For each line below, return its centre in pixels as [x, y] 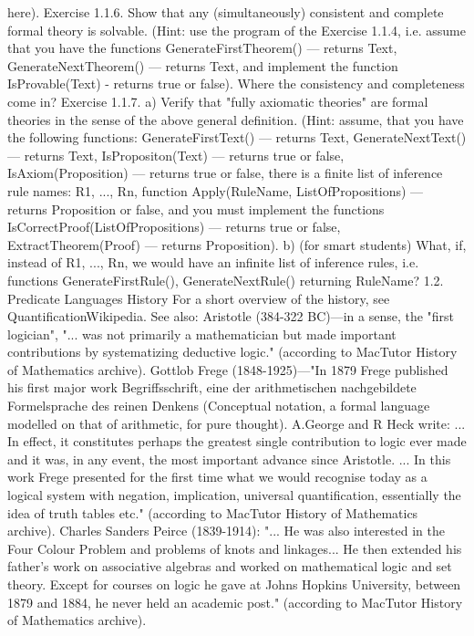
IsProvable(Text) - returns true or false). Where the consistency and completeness [236, 83]
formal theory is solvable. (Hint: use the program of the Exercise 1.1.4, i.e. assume [237, 30]
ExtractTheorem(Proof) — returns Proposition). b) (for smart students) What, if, [237, 244]
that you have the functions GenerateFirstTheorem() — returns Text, [202, 48]
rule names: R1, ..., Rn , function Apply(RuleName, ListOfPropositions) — [216, 190]
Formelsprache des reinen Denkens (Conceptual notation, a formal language [219, 406]
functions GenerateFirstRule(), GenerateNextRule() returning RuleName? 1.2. [226, 280]
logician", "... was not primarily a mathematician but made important [202, 334]
